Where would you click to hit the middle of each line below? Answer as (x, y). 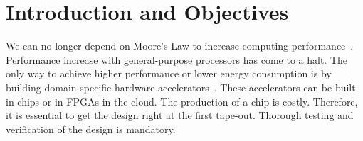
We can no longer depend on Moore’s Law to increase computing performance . (180, 46)
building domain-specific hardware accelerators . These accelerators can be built (181, 87)
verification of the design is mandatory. (91, 129)
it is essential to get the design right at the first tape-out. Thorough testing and (180, 115)
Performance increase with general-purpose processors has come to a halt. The (177, 59)
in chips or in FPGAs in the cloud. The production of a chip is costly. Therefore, (182, 101)
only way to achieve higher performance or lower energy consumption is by (169, 73)
